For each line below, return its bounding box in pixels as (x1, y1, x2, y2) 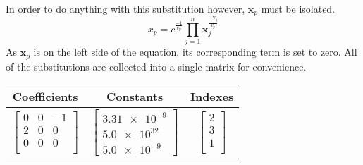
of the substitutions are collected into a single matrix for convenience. (6, 59, 307, 73)
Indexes (190, 88, 234, 105)
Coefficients (12, 88, 78, 105)
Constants (106, 88, 164, 105)
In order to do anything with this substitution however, (6, 1, 245, 16)
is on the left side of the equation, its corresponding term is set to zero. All (33, 44, 357, 59)
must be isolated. (261, 1, 336, 16)
